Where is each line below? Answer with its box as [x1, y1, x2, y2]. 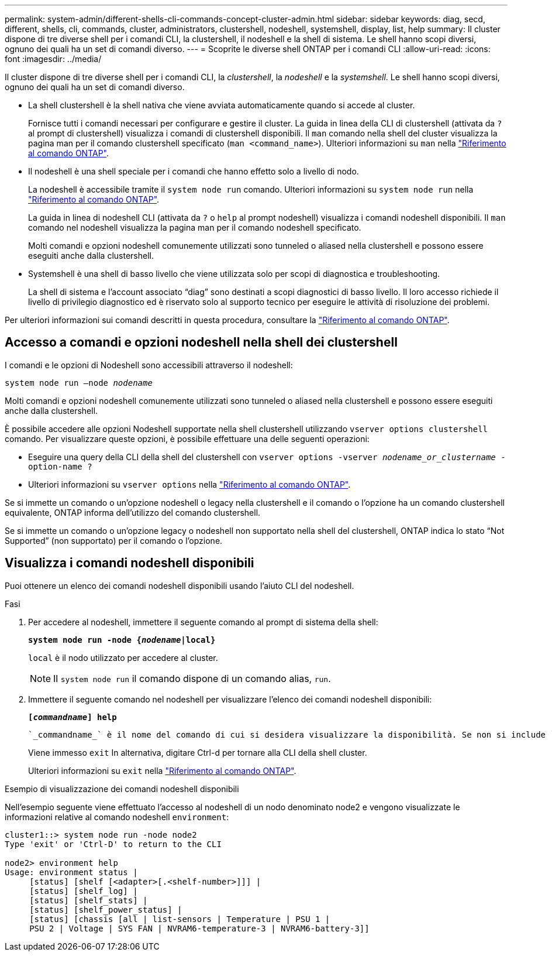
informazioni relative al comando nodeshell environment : [5, 811, 229, 822]
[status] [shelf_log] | [29, 886, 138, 896]
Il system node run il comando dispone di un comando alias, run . [53, 672, 331, 684]
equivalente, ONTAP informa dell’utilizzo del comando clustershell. [5, 507, 261, 518]
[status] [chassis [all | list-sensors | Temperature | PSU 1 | [29, 914, 330, 924]
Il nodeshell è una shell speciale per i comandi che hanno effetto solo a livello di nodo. [28, 166, 359, 176]
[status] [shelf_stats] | [29, 895, 148, 905]
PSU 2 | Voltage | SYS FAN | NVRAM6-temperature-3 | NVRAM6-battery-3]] [29, 923, 370, 933]
